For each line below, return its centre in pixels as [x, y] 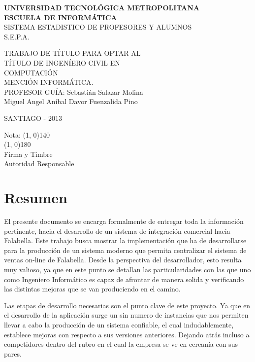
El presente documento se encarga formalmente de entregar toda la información [124, 221]
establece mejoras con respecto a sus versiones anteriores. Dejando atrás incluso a [127, 334]
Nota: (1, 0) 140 [27, 134]
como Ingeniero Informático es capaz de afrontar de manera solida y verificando [124, 279]
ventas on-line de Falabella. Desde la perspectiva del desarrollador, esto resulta [123, 260]
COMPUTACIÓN [31, 72]
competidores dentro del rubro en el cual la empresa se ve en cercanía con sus [121, 344]
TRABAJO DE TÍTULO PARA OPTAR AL [72, 53]
